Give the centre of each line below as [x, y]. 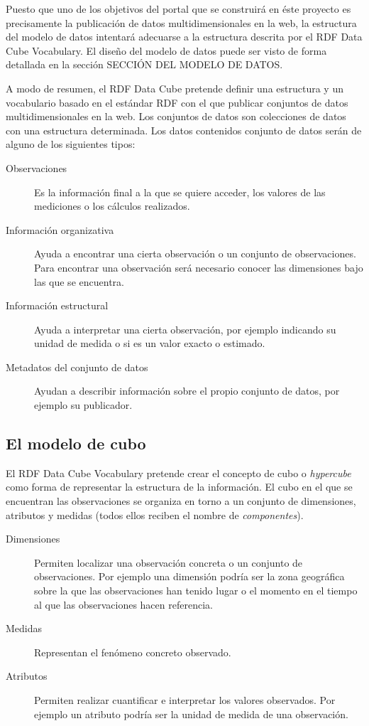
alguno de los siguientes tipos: [71, 144]
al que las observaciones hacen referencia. [123, 604]
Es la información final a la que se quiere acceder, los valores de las [180, 192]
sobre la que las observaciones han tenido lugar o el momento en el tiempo [196, 591]
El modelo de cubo [76, 443]
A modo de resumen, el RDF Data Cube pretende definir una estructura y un [175, 88]
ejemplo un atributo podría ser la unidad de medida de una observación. [191, 714]
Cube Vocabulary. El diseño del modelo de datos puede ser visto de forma [166, 50]
